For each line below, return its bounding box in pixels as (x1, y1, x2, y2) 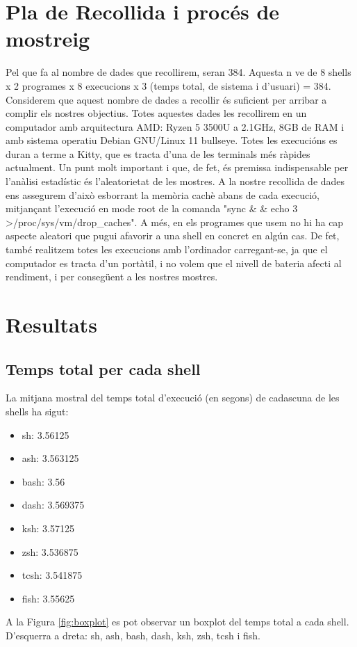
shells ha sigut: (6, 404, 69, 418)
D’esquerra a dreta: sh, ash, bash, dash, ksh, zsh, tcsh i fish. (6, 628, 260, 642)
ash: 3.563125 (22, 451, 79, 465)
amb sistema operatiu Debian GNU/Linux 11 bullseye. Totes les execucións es (6, 133, 338, 147)
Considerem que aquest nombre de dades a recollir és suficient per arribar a (6, 92, 327, 106)
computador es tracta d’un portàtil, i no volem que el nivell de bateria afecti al (6, 255, 342, 270)
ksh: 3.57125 (22, 520, 74, 535)
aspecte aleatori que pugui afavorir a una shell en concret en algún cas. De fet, (6, 228, 340, 243)
